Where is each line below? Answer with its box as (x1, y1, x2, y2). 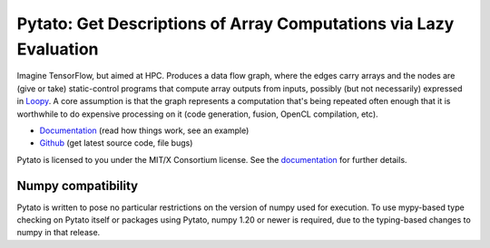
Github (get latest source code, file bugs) (39, 138, 193, 148)
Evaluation (16, 39, 99, 59)
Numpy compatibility (16, 177, 139, 194)
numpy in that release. (16, 227, 101, 238)
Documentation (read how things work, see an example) (39, 125, 250, 136)
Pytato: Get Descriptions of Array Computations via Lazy (16, 14, 455, 33)
